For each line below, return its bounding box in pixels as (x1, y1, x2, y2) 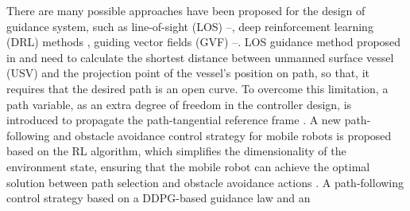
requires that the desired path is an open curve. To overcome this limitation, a (6, 80, 389, 96)
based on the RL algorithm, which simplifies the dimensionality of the (6, 143, 346, 159)
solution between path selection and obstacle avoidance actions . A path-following (6, 174, 404, 190)
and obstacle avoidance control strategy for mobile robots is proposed (53, 127, 392, 143)
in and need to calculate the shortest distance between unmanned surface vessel (6, 49, 394, 65)
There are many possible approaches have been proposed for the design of (6, 2, 366, 18)
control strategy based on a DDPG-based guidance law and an (6, 190, 311, 206)
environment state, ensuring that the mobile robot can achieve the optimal (6, 158, 370, 174)
